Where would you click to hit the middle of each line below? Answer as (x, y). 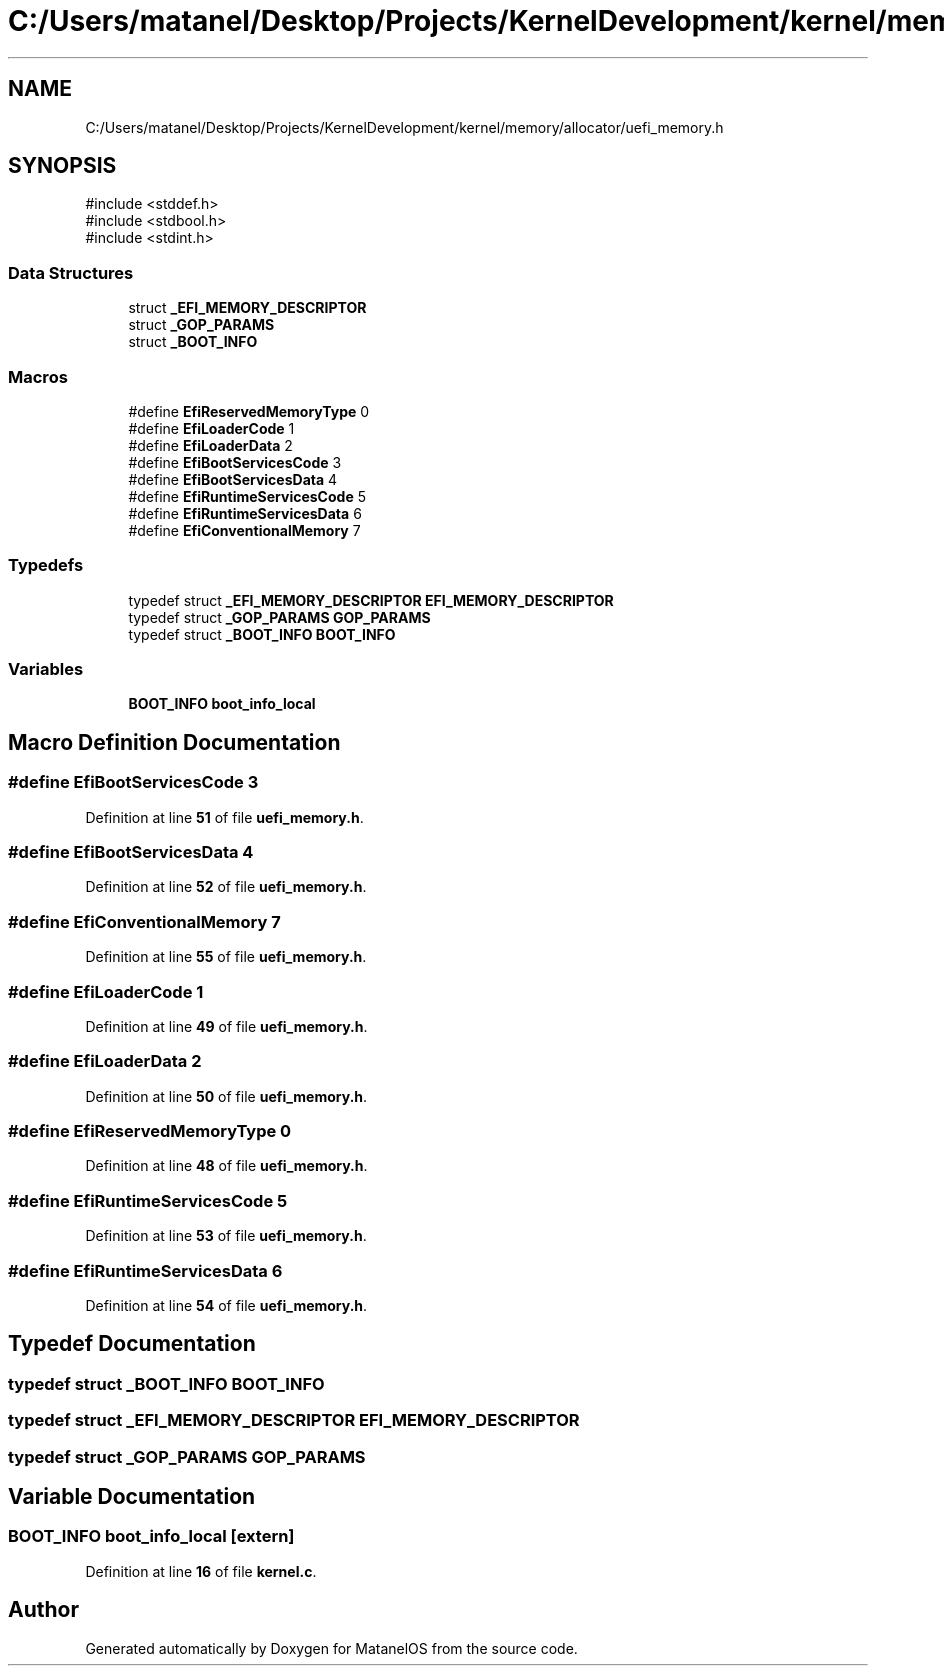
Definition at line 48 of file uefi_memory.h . (226, 1166)
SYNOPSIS (62, 166)
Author (43, 1610)
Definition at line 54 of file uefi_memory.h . (226, 1305)
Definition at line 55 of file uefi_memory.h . (226, 957)
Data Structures (71, 272)
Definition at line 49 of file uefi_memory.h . (226, 1026)
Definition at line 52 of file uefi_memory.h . (226, 887)
